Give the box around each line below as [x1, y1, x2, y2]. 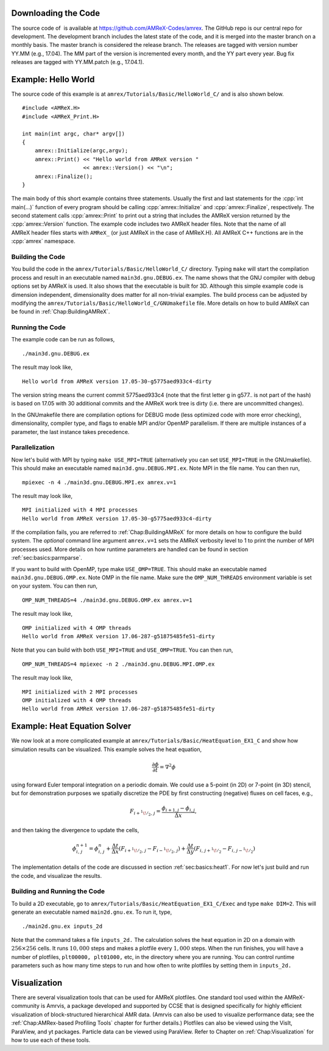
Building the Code [11, 253, 66, 261]
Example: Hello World [11, 74, 95, 85]
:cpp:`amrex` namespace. [11, 238, 76, 245]
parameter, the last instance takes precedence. [11, 428, 130, 435]
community [11, 1002, 40, 1010]
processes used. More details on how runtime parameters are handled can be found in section [11, 546, 249, 553]
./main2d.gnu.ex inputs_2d [22, 922, 103, 930]
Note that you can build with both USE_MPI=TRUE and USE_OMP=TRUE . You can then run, [11, 646, 233, 654]
